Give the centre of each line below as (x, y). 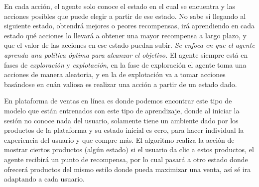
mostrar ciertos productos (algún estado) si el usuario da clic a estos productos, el (129, 149)
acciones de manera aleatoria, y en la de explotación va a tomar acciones (115, 74)
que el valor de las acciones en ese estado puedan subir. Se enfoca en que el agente (129, 45)
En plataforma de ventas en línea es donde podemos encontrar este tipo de (118, 101)
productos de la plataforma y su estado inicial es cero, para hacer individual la (124, 130)
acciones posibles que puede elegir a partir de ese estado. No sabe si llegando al (125, 16)
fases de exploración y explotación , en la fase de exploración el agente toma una (125, 64)
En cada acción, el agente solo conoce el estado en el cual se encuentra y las (120, 6)
